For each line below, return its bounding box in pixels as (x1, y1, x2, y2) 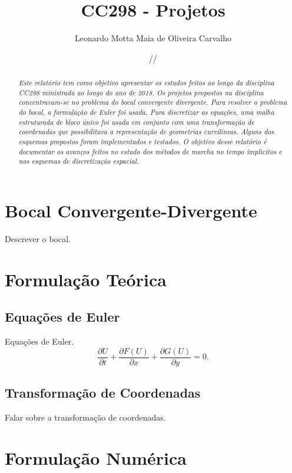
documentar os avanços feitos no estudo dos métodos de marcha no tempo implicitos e (18, 146, 282, 156)
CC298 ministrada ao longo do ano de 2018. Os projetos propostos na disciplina (18, 87, 264, 97)
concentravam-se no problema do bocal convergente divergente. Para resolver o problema (18, 97, 287, 107)
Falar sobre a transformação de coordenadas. (5, 411, 166, 423)
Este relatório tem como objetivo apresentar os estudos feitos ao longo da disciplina (18, 78, 274, 88)
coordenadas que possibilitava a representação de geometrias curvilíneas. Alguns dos (18, 127, 274, 137)
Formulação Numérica (5, 445, 187, 469)
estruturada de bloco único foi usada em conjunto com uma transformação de (18, 117, 254, 127)
